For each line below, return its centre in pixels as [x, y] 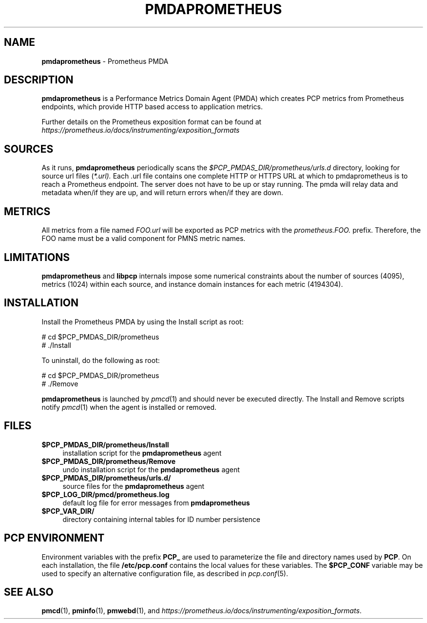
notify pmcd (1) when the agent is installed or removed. [129, 407]
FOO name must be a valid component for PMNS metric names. [144, 239]
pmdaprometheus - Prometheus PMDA [105, 61]
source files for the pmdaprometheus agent [133, 486]
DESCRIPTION [39, 80]
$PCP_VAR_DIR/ [68, 511]
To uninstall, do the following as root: [101, 360]
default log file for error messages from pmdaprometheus [156, 502]
